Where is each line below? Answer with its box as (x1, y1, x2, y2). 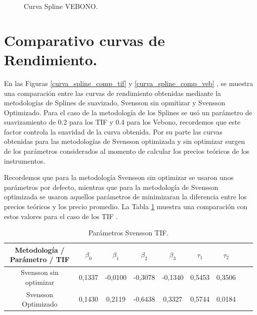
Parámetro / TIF (9, 254, 70, 265)
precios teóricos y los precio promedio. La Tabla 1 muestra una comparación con (4, 201, 248, 212)
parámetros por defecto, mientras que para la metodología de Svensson (4, 181, 218, 192)
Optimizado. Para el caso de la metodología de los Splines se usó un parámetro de (4, 107, 253, 117)
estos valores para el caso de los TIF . (4, 211, 118, 221)
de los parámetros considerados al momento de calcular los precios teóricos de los (4, 146, 250, 156)
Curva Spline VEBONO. (24, 1, 98, 11)
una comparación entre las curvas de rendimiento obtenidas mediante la (4, 88, 221, 98)
